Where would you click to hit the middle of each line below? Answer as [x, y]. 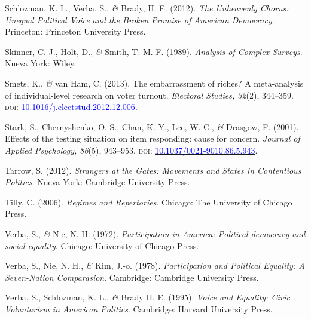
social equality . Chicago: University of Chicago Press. [102, 245]
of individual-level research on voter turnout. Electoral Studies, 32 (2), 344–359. [149, 95]
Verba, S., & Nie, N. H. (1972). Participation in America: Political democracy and [155, 233]
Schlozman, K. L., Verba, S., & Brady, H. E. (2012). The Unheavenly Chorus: [147, 8]
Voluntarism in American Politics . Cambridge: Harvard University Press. [139, 309]
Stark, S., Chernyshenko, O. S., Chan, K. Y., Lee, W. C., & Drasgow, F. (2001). [152, 126]
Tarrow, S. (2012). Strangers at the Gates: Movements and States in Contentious [153, 170]
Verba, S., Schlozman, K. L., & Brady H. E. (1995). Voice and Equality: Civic [147, 297]
